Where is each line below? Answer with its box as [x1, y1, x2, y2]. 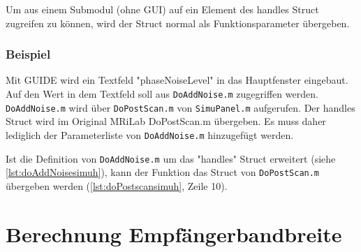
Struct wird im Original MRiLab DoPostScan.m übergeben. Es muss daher [6, 114, 326, 128]
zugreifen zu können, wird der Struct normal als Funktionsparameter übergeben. [6, 15, 350, 30]
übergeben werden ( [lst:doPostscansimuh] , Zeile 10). [6, 178, 228, 193]
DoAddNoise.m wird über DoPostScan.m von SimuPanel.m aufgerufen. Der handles [6, 100, 355, 114]
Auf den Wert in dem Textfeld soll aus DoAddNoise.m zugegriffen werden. [6, 87, 318, 101]
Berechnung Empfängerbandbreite [6, 219, 342, 248]
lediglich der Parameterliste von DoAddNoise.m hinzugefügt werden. [6, 127, 294, 142]
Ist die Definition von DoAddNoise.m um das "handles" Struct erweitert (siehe [6, 151, 336, 165]
